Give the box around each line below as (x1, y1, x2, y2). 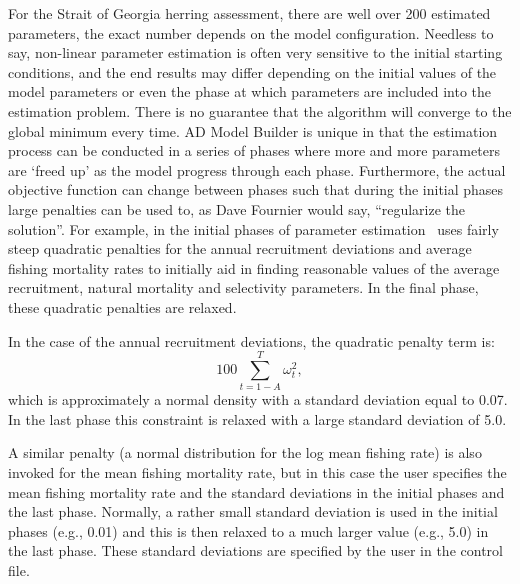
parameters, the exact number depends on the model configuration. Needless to (8, 22, 494, 43)
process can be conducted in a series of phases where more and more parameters (8, 140, 500, 161)
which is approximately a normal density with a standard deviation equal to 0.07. (8, 389, 508, 410)
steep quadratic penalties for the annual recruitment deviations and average (8, 238, 472, 259)
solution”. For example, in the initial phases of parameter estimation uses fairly (8, 218, 499, 239)
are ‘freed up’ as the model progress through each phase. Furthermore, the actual (8, 159, 506, 180)
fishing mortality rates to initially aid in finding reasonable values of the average (8, 257, 500, 278)
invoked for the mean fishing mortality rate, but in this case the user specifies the (8, 462, 507, 482)
